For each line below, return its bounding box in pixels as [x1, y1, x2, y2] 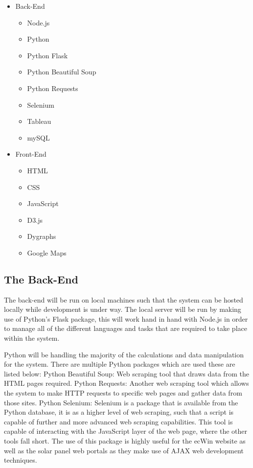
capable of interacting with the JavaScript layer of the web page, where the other [4, 426, 247, 436]
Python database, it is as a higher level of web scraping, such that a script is [4, 407, 234, 417]
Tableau [27, 116, 51, 126]
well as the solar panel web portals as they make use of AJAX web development [4, 445, 244, 455]
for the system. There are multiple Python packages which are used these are [4, 359, 235, 369]
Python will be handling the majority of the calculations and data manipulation [4, 349, 244, 359]
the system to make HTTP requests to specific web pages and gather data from [4, 388, 242, 398]
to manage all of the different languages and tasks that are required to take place [4, 323, 247, 333]
